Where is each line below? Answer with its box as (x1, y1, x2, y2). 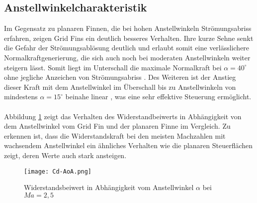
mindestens (4, 91, 38, 102)
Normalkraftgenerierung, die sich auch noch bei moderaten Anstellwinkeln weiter (4, 52, 251, 62)
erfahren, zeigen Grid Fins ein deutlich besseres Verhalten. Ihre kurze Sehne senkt (4, 32, 254, 43)
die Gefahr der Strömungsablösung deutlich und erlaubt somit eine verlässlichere (4, 42, 250, 53)
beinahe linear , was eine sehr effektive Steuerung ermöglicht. (65, 91, 252, 102)
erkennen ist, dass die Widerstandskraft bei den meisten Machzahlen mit (4, 130, 226, 141)
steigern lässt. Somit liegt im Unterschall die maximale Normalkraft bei (4, 62, 222, 72)
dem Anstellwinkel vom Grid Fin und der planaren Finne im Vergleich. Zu (4, 121, 231, 131)
